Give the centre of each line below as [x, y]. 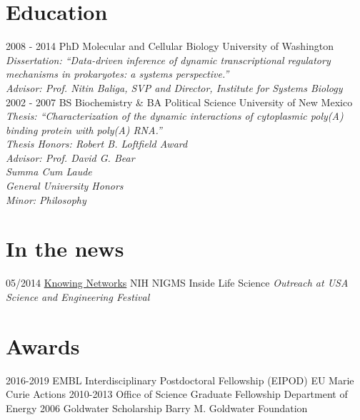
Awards [43, 345]
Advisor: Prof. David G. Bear [70, 157]
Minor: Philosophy [46, 199]
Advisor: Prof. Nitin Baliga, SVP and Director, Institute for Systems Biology [174, 87]
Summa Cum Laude [49, 171]
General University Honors [65, 186]
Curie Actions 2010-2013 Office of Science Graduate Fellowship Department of [177, 394]
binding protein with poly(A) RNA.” [84, 129]
